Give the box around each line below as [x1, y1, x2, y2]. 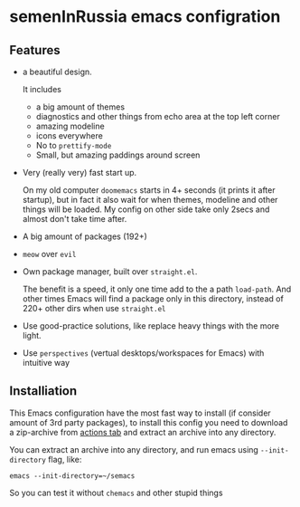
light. [22, 330, 42, 340]
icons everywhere [35, 130, 104, 141]
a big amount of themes [35, 101, 125, 112]
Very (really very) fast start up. [22, 167, 137, 177]
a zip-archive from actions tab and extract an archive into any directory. [9, 426, 277, 437]
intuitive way [22, 358, 70, 368]
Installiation [9, 383, 78, 399]
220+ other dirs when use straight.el [22, 303, 166, 313]
